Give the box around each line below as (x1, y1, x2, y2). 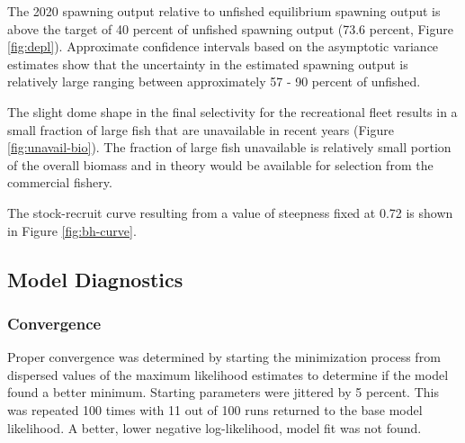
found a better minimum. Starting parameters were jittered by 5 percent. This (7, 383, 439, 402)
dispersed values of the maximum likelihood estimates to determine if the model (7, 365, 449, 384)
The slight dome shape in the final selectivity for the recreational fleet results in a (7, 102, 458, 121)
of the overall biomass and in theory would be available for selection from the (7, 155, 434, 174)
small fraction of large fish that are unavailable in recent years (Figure (7, 120, 394, 139)
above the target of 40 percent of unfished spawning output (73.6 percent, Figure (7, 19, 453, 38)
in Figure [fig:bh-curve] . (7, 221, 137, 240)
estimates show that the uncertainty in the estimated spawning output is (7, 54, 408, 73)
